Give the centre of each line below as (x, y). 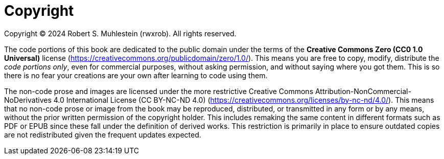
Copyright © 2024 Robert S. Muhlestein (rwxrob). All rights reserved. (120, 33)
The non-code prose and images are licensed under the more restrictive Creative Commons (159, 91)
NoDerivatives (28, 100)
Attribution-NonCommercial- (363, 91)
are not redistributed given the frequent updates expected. (103, 134)
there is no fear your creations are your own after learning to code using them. (136, 75)
